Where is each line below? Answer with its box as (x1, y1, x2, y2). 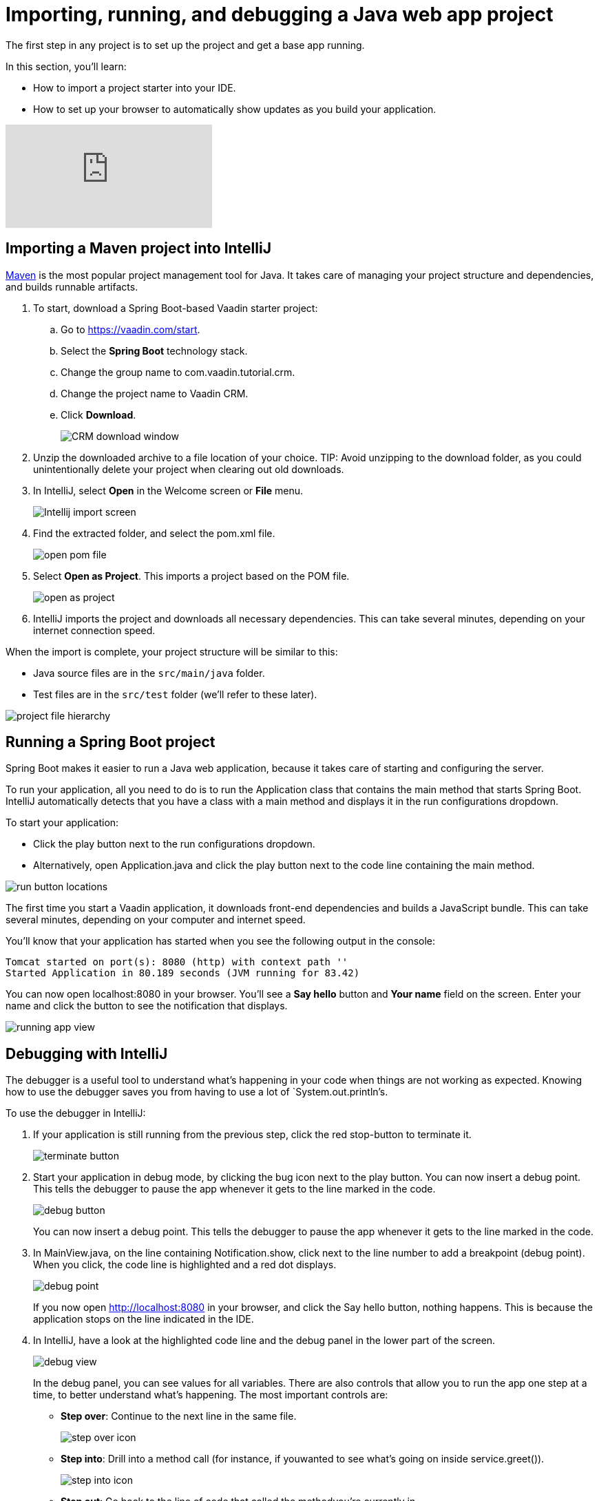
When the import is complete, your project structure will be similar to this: (6, 645, 338, 658)
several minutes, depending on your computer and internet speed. (6, 914, 306, 926)
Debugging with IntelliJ (6, 1045, 168, 1062)
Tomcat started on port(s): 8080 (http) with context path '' (6, 956, 348, 968)
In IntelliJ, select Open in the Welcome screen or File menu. (33, 484, 304, 496)
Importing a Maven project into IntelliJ (6, 240, 271, 258)
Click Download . (61, 408, 136, 421)
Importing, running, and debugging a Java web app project (6, 3, 554, 26)
